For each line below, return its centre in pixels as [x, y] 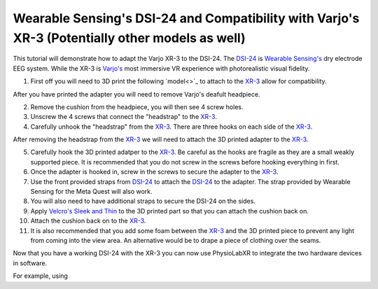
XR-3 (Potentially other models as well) [129, 38]
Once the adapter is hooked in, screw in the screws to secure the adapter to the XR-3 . [154, 172]
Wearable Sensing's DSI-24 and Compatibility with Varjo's [186, 18]
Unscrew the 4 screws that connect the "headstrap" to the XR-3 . [124, 117]
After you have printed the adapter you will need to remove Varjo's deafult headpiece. [136, 94]
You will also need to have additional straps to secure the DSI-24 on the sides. [143, 201]
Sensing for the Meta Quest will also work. [91, 192]
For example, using [40, 276]
